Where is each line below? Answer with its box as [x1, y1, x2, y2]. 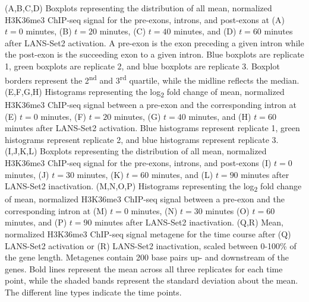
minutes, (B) [26, 25, 72, 37]
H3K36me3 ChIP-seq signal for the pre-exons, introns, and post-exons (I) [5, 156, 272, 169]
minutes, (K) [77, 168, 124, 180]
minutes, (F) [40, 110, 86, 122]
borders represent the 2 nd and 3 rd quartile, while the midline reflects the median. [5, 72, 299, 86]
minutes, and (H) [188, 110, 251, 122]
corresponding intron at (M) [5, 204, 108, 217]
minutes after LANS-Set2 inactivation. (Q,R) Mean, [94, 216, 284, 228]
